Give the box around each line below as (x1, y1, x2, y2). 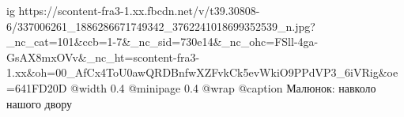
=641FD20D (6, 79, 67, 96)
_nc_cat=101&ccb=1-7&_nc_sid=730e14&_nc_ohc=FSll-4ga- (6, 33, 319, 50)
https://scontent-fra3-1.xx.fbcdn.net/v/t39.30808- (18, 2, 260, 18)
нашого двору (6, 95, 72, 111)
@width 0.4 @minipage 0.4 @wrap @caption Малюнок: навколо (70, 79, 376, 96)
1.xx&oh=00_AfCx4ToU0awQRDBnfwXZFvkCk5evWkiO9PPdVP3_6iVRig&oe (6, 64, 398, 81)
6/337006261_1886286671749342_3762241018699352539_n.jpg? (6, 17, 315, 34)
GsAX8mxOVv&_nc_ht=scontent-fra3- (6, 48, 200, 65)
